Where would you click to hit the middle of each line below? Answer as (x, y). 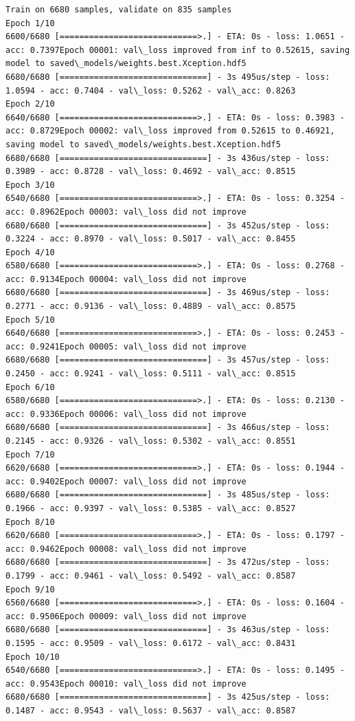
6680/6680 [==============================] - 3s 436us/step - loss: (168, 158)
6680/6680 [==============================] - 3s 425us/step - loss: (168, 697)
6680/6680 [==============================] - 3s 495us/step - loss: (168, 77)
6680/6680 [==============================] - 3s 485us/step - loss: (168, 495)
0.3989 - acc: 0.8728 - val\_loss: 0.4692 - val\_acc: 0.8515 (151, 172)
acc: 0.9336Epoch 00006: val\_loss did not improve (126, 414)
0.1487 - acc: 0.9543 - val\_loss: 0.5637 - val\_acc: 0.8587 (151, 710)
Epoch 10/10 (33, 657)
